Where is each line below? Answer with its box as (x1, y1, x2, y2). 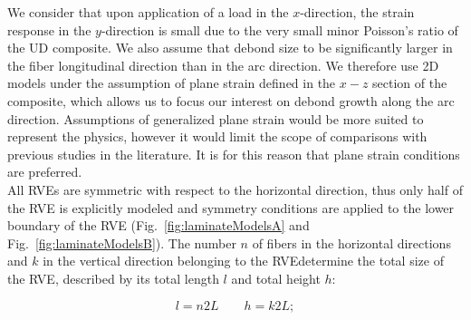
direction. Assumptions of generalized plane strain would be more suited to (7, 109, 424, 128)
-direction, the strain (300, 3, 415, 21)
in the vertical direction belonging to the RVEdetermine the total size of (43, 251, 444, 270)
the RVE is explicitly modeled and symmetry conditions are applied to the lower (7, 198, 455, 217)
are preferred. (7, 162, 82, 181)
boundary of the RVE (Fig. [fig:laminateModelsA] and (7, 216, 310, 235)
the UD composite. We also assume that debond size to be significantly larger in (7, 38, 453, 57)
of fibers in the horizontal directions (252, 233, 451, 252)
